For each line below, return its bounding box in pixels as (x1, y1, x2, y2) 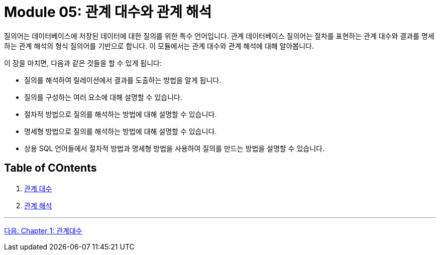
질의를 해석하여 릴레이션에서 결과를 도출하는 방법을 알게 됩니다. (24, 75, 222, 84)
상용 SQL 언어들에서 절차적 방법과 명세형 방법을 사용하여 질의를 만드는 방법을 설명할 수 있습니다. (24, 144, 325, 153)
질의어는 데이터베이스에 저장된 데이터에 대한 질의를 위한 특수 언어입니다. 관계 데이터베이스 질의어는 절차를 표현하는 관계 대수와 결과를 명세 (4, 31, 434, 40)
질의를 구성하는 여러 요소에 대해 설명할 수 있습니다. (24, 92, 182, 101)
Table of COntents (4, 162, 97, 175)
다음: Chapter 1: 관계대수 (4, 226, 82, 235)
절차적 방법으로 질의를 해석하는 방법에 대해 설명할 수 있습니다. (24, 109, 217, 118)
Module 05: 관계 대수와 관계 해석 (4, 4, 212, 21)
